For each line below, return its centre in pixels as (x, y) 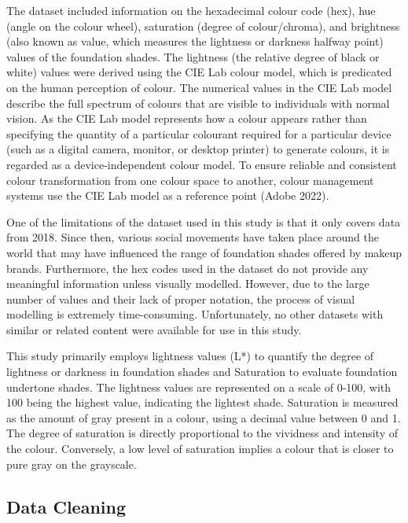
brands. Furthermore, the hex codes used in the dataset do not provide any (187, 268)
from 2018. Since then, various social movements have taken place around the (193, 237)
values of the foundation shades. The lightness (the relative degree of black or (193, 56)
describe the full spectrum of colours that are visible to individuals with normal (198, 103)
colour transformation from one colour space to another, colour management (190, 180)
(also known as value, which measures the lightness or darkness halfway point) (195, 41)
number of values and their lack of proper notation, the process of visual (181, 298)
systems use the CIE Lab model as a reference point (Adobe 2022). (168, 195)
